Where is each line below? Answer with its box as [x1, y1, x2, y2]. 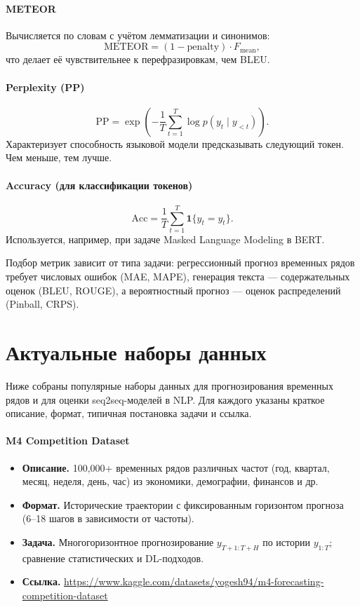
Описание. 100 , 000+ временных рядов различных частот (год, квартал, [22, 460, 330, 475]
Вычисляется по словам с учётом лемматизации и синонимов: [6, 27, 270, 42]
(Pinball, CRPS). [6, 296, 79, 311]
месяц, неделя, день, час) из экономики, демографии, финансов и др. [22, 474, 319, 489]
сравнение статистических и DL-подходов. [22, 550, 204, 565]
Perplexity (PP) [6, 79, 85, 94]
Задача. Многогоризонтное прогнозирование [22, 534, 214, 549]
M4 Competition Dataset [6, 433, 130, 448]
